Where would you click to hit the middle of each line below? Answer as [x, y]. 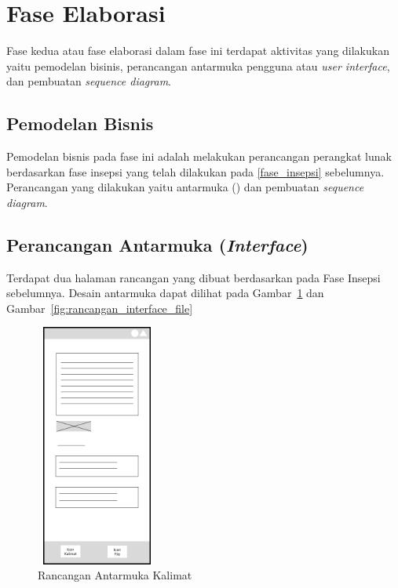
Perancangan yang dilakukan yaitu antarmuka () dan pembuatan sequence [185, 187]
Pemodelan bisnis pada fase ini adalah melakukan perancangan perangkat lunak [199, 156]
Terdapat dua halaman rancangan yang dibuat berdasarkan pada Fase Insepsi [194, 277]
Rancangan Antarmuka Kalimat [115, 575]
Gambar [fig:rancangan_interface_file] [100, 308]
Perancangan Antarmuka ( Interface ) [157, 244]
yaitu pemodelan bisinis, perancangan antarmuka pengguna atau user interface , [198, 65]
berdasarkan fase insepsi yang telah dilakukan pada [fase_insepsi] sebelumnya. [195, 171]
